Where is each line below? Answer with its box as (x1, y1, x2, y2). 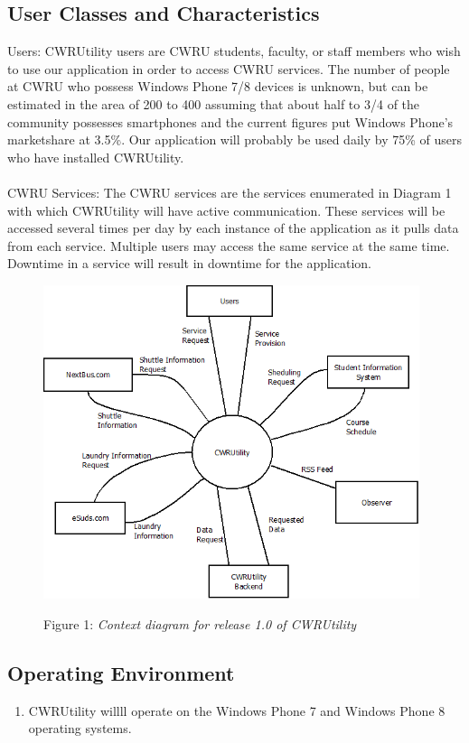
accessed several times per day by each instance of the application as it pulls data (7, 218, 459, 237)
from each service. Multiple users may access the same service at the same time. (7, 236, 450, 255)
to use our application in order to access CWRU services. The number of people (7, 59, 450, 78)
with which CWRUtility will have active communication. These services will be (7, 200, 446, 219)
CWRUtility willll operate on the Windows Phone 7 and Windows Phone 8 (28, 701, 446, 720)
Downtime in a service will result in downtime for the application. (7, 254, 371, 273)
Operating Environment (7, 658, 235, 686)
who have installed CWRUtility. (7, 147, 184, 166)
